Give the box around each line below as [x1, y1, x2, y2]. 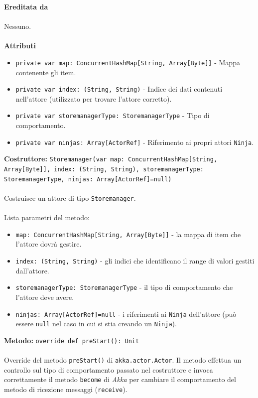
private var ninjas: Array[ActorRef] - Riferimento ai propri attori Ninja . [15, 136, 254, 147]
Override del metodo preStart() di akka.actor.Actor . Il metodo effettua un [4, 355, 242, 365]
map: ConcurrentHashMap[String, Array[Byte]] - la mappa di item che [15, 229, 241, 239]
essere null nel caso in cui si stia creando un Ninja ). [15, 318, 177, 329]
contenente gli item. [15, 67, 76, 77]
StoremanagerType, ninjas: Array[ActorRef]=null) [4, 175, 172, 183]
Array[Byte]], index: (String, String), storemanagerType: [4, 166, 204, 173]
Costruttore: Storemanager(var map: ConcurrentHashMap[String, [4, 153, 218, 164]
